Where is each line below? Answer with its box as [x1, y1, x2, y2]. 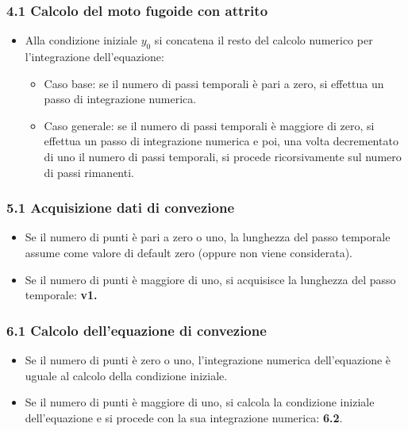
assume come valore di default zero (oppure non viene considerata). [25, 244, 352, 260]
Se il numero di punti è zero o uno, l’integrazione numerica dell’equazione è [25, 351, 391, 368]
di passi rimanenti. [44, 164, 134, 180]
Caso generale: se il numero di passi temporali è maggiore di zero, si [44, 117, 375, 133]
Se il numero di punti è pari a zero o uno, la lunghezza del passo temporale [25, 229, 391, 245]
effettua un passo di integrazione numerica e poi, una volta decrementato [44, 133, 398, 149]
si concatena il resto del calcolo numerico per [154, 32, 373, 48]
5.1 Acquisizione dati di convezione [6, 198, 235, 217]
